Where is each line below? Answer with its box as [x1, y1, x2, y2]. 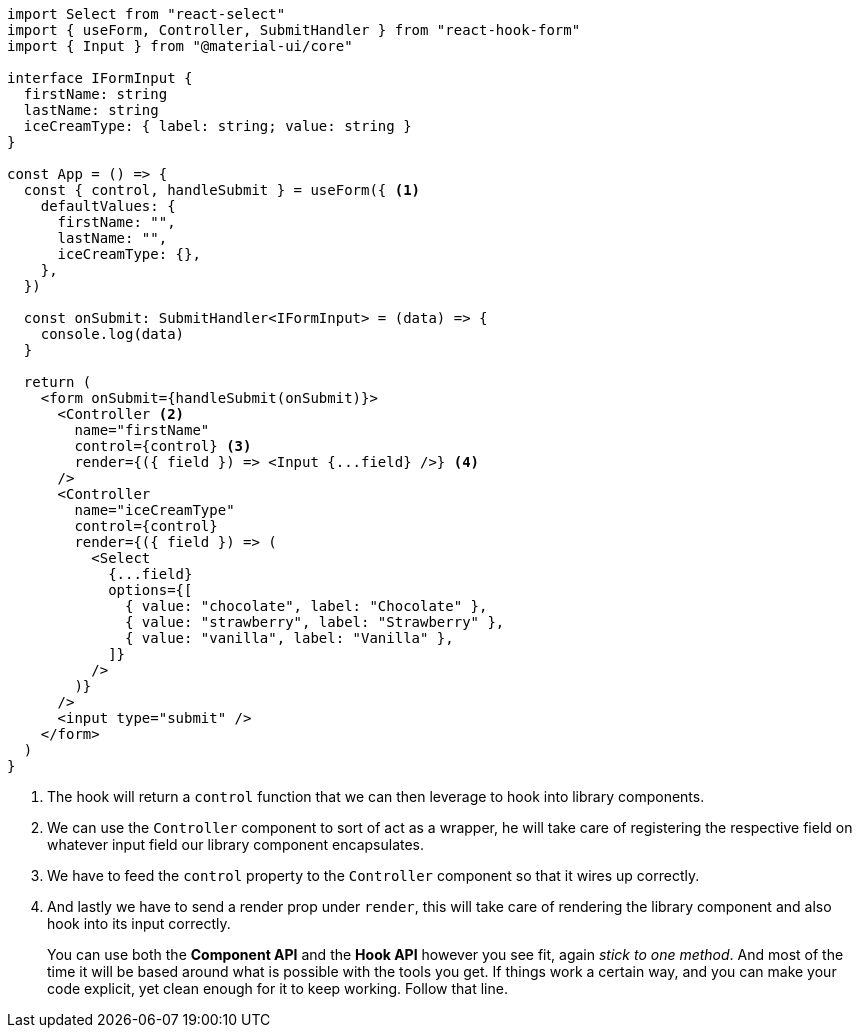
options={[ [108, 582, 193, 598]
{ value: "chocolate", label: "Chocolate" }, [125, 598, 488, 614]
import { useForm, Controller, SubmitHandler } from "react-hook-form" [7, 22, 581, 38]
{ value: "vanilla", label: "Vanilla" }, [125, 630, 454, 646]
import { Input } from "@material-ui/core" [7, 38, 353, 54]
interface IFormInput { [7, 70, 193, 86]
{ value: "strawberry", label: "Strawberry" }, [125, 614, 505, 630]
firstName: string [23, 86, 168, 102]
